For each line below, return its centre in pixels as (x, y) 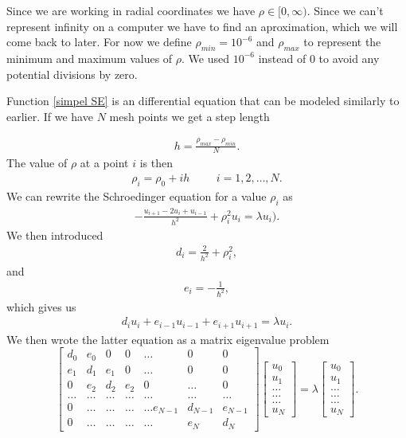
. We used (206, 58)
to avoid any (349, 58)
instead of (282, 58)
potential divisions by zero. (72, 74)
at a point (104, 163)
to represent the (342, 42)
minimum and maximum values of (90, 58)
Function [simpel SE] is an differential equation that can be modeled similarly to (203, 101)
